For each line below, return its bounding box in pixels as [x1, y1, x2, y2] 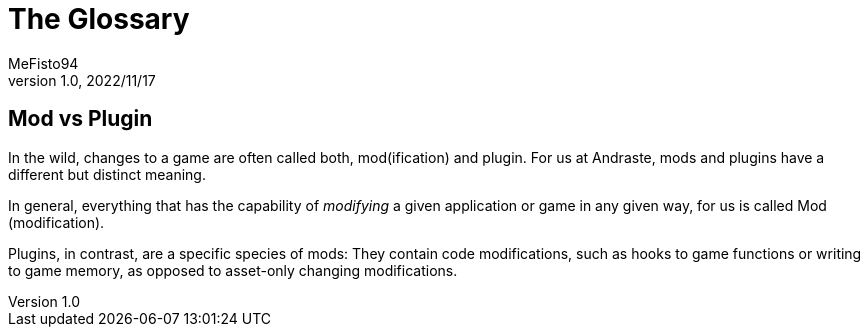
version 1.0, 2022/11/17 [8, 71, 156, 89]
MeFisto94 [8, 54, 79, 72]
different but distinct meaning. [8, 165, 206, 183]
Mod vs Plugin [8, 106, 153, 132]
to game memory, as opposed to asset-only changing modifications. [8, 261, 458, 279]
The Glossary [8, 2, 190, 36]
